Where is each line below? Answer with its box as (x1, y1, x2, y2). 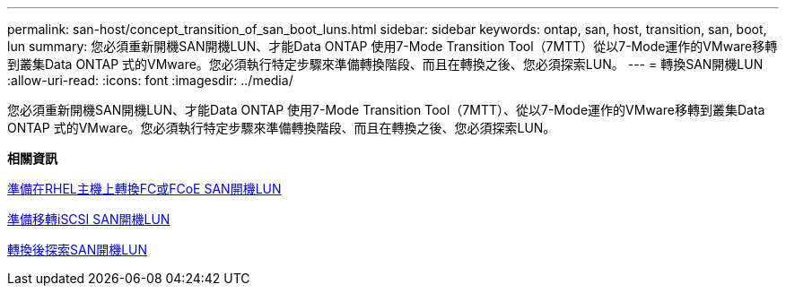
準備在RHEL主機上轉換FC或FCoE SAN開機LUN (7, 181, 282, 196)
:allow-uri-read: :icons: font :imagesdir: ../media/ (7, 73, 293, 88)
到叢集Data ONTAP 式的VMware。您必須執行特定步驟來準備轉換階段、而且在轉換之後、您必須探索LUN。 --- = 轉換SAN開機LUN (7, 56, 764, 72)
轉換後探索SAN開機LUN (7, 242, 148, 257)
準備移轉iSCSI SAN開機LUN (7, 211, 170, 227)
